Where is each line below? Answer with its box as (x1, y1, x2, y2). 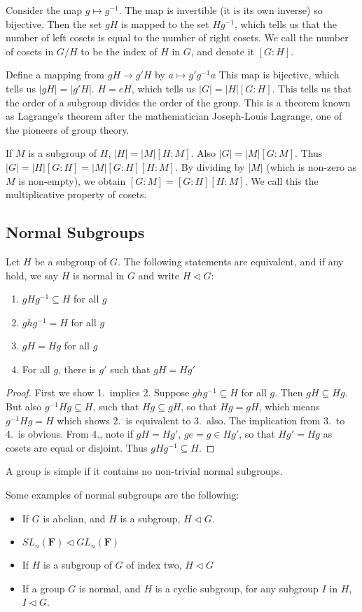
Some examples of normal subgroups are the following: (6, 487, 239, 502)
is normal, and (78, 580, 141, 595)
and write (138, 267, 180, 282)
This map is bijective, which (218, 67, 340, 82)
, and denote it (190, 43, 255, 58)
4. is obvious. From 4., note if (6, 426, 134, 441)
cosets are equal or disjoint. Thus (6, 440, 148, 454)
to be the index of (81, 43, 158, 58)
